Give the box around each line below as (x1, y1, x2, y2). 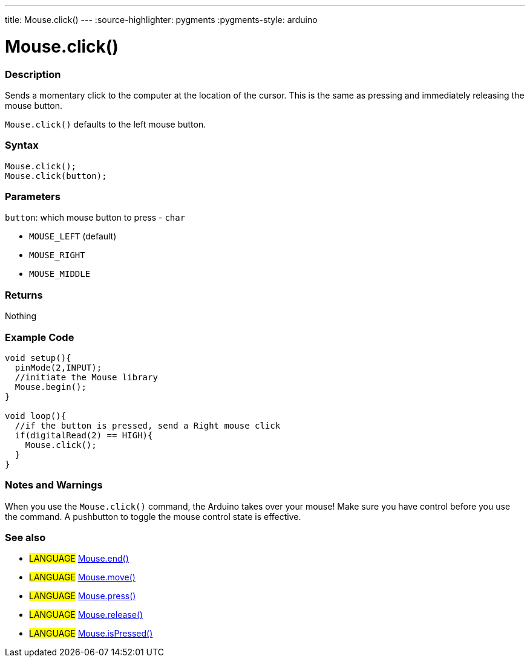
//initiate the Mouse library (15, 372, 158, 382)
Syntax (5, 139, 39, 152)
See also (5, 531, 46, 544)
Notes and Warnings (5, 479, 103, 492)
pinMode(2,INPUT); (15, 362, 102, 372)
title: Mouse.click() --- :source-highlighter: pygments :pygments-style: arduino (5, 15, 318, 25)
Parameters (5, 190, 61, 203)
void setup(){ (5, 352, 71, 363)
